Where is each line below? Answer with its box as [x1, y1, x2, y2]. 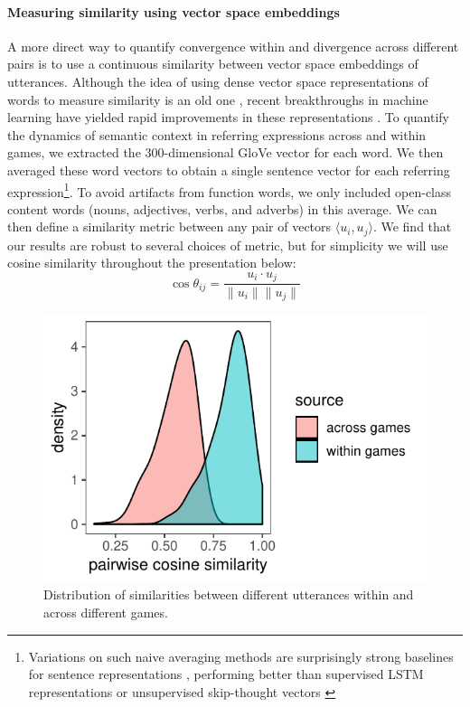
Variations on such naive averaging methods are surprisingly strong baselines [28, 646, 454, 665]
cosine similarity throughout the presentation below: [7, 253, 296, 272]
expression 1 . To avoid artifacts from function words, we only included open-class [7, 179, 452, 201]
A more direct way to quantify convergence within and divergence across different [7, 36, 459, 55]
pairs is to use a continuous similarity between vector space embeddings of [7, 54, 418, 73]
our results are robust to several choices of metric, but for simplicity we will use [7, 235, 448, 254]
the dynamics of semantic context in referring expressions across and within [7, 125, 427, 144]
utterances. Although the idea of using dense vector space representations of [7, 71, 428, 90]
